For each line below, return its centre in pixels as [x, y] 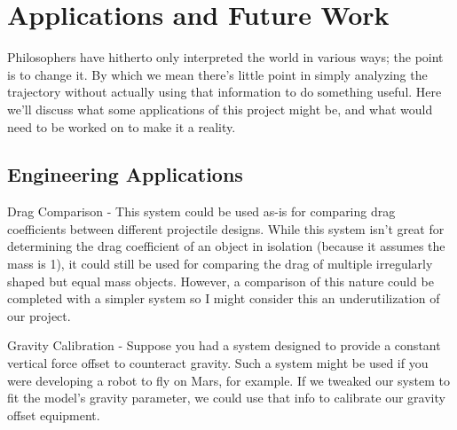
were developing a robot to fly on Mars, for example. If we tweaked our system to [228, 380]
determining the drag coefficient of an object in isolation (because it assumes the [226, 246]
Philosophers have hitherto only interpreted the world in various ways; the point [225, 57]
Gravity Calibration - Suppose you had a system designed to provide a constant [224, 345]
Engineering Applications [125, 174]
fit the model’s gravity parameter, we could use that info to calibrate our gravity [226, 398]
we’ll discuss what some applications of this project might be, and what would [220, 109]
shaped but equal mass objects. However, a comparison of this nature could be [221, 281]
